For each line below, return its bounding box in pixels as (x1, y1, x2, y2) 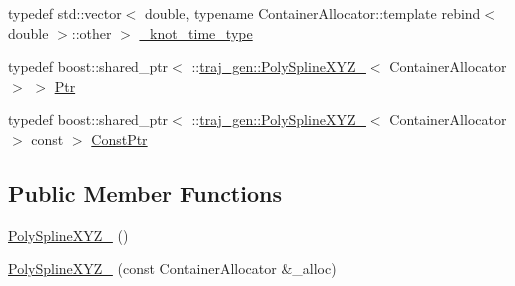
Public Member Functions (8, 177, 282, 208)
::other (71, 22, 112, 43)
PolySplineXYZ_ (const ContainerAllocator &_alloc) (8, 258, 337, 279)
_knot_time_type (139, 22, 253, 43)
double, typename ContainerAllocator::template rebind (145, 3, 481, 23)
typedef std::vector (8, 3, 122, 23)
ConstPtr (91, 128, 148, 149)
